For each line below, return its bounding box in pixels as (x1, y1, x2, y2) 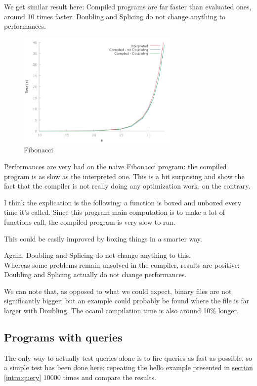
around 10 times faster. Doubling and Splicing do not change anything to (4, 11, 226, 21)
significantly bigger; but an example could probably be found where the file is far (4, 295, 250, 306)
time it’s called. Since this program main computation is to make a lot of (4, 207, 225, 217)
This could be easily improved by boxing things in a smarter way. (4, 233, 202, 243)
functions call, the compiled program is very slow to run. (4, 216, 175, 227)
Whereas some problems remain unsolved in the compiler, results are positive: (4, 259, 240, 270)
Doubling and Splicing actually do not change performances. (4, 269, 187, 280)
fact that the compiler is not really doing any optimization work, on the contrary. (4, 181, 251, 191)
